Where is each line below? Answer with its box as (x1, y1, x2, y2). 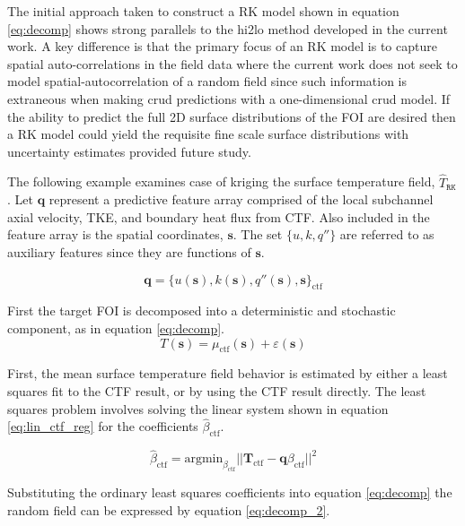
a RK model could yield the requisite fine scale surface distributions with (7, 125, 409, 143)
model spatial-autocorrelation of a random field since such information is (7, 72, 407, 91)
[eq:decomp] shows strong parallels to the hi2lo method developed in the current (7, 19, 448, 38)
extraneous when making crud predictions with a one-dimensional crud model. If (7, 89, 451, 108)
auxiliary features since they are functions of (7, 242, 251, 261)
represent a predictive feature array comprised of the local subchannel (48, 190, 434, 209)
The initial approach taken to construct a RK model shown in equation (7, 2, 399, 20)
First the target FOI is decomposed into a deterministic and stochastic (7, 301, 396, 320)
